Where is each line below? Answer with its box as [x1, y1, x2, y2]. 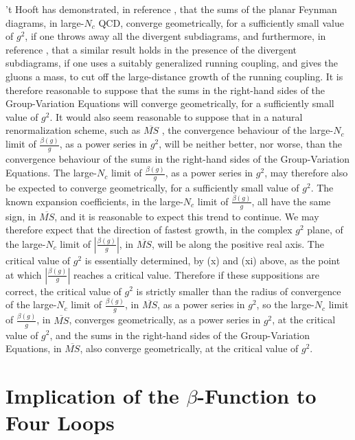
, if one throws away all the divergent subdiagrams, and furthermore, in [25, 29, 326, 43]
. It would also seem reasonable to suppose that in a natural [49, 109, 303, 124]
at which [5, 267, 42, 281]
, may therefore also [264, 165, 348, 180]
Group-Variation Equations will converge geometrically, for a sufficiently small [5, 96, 334, 111]
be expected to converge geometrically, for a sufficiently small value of [5, 180, 299, 194]
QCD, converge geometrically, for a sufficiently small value [98, 15, 344, 30]
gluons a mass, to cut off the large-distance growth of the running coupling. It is [5, 69, 343, 83]
